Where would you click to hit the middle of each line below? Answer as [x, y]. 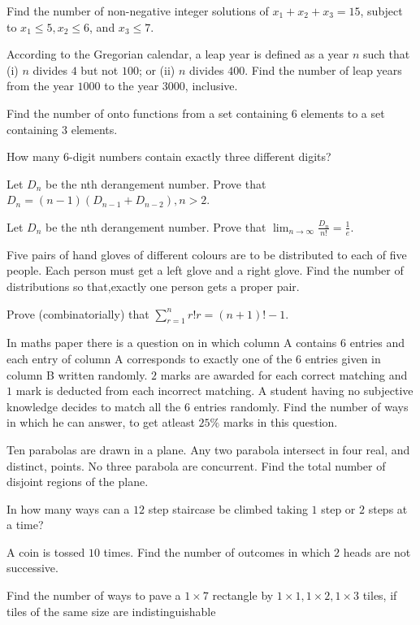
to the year [132, 86]
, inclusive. [211, 86]
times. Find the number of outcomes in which [217, 551]
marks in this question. [280, 422]
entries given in [343, 358]
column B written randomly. [77, 374]
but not [100, 69]
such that [386, 54]
